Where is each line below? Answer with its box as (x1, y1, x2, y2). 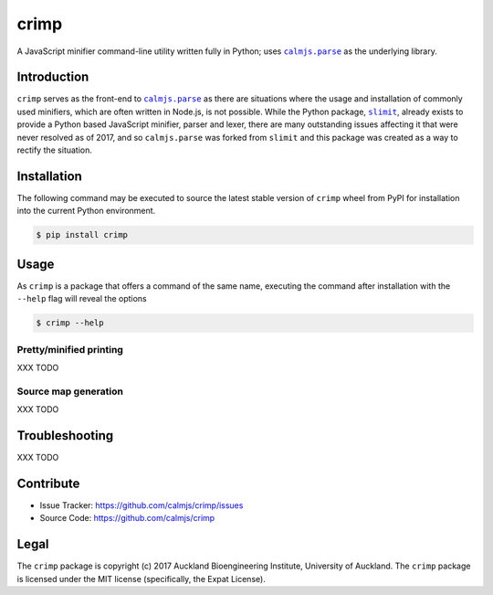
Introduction (16, 69, 89, 85)
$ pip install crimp (36, 229, 128, 240)
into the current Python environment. (16, 206, 156, 217)
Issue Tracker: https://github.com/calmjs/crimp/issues (39, 499, 244, 511)
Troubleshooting (16, 428, 114, 443)
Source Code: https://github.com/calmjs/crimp (39, 513, 215, 524)
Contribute (16, 475, 80, 491)
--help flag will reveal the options (16, 293, 147, 304)
